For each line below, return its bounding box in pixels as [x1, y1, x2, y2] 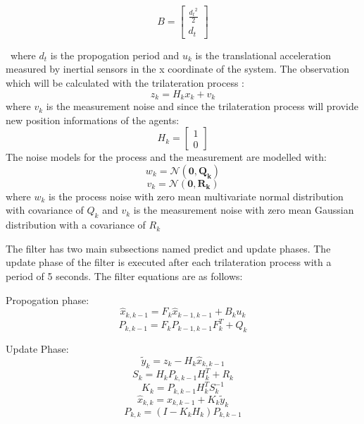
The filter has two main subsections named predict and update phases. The [6, 241, 331, 255]
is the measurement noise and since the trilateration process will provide [46, 99, 359, 114]
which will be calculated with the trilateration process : [6, 75, 244, 90]
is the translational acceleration [195, 47, 331, 62]
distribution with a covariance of [6, 217, 146, 232]
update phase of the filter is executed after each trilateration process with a [6, 255, 332, 269]
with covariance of [6, 202, 84, 217]
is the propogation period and [50, 47, 180, 62]
